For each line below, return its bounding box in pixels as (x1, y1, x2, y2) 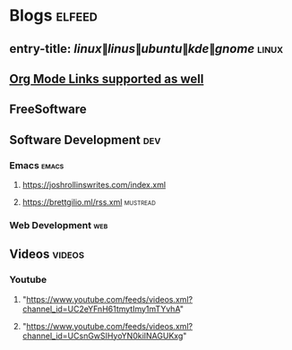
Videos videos (9, 247, 85, 262)
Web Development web (9, 218, 108, 231)
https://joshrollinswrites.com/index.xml (21, 180, 167, 191)
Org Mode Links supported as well (9, 71, 204, 86)
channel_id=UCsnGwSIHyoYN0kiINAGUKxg (21, 330, 184, 341)
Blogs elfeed (9, 5, 99, 26)
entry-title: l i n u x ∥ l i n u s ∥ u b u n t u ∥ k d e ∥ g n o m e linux (9, 41, 284, 56)
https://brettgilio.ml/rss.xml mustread (21, 197, 157, 208)
